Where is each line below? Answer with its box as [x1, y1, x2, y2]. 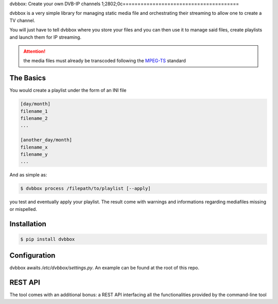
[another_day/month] [20, 137, 72, 143]
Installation [9, 219, 46, 228]
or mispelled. [9, 206, 37, 212]
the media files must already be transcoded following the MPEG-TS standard [23, 58, 186, 64]
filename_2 [20, 116, 48, 121]
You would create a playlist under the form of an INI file [9, 87, 127, 94]
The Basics [9, 74, 46, 82]
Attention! [23, 48, 46, 54]
